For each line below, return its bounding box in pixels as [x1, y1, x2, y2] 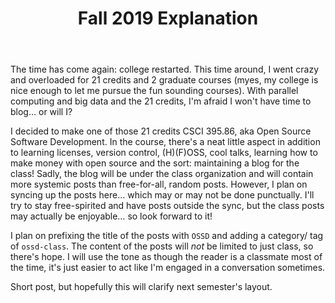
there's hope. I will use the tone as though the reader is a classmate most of [10, 251, 323, 263]
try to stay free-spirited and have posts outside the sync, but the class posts [10, 200, 325, 212]
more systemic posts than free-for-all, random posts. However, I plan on [10, 178, 308, 191]
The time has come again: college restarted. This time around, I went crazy [10, 63, 320, 76]
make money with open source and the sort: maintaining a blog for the [10, 157, 300, 169]
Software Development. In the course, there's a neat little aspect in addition [10, 136, 321, 148]
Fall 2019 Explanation [77, 7, 259, 30]
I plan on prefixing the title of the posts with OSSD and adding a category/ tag [10, 230, 324, 242]
